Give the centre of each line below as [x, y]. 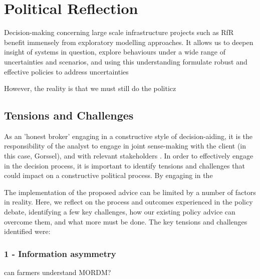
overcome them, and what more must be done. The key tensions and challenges [126, 221]
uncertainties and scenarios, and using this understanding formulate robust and [126, 61]
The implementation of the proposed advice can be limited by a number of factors [130, 192]
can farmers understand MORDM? [58, 272]
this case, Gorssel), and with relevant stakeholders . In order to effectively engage [129, 156]
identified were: [27, 231]
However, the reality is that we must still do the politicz [90, 88]
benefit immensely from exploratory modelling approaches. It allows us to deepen [129, 42]
